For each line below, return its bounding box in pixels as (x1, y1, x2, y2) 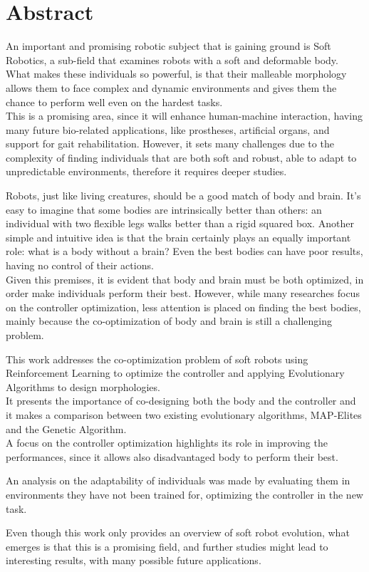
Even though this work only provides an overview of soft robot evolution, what (6, 525, 350, 540)
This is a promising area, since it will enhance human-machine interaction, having (6, 108, 363, 123)
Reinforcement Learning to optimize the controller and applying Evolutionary (6, 365, 345, 380)
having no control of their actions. (6, 258, 154, 273)
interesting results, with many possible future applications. (6, 553, 261, 568)
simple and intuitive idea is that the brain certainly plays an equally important (6, 229, 351, 244)
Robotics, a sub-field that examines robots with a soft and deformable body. (6, 52, 338, 67)
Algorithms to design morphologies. (6, 379, 160, 394)
